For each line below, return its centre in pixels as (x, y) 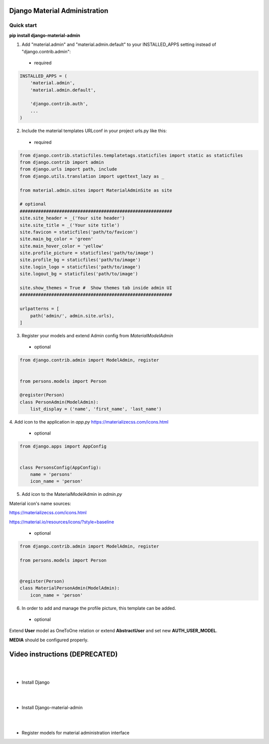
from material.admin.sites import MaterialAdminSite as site (96, 190)
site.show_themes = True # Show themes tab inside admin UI (96, 288)
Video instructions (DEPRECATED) (64, 654)
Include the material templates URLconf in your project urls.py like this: (94, 131)
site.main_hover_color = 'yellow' (62, 246)
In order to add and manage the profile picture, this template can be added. (99, 608)
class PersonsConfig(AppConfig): (61, 467)
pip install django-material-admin (45, 35)
